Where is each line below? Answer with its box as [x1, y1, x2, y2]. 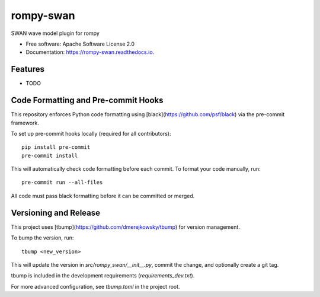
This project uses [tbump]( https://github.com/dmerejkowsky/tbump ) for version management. [11, 223, 240, 231]
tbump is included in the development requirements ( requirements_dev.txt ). [11, 272, 195, 279]
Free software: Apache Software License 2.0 [25, 40, 135, 47]
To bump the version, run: [11, 234, 74, 241]
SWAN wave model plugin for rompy [11, 30, 100, 37]
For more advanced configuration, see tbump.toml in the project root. [11, 283, 180, 290]
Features [11, 64, 44, 74]
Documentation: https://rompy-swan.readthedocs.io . [25, 49, 155, 56]
